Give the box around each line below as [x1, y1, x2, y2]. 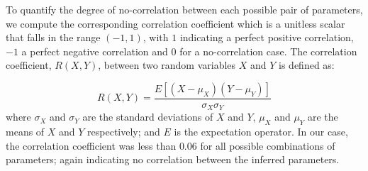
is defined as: [279, 57, 335, 72]
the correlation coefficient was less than [6, 138, 177, 153]
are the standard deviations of [82, 109, 213, 124]
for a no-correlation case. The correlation [179, 43, 357, 58]
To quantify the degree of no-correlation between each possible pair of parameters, [6, 2, 363, 16]
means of [6, 124, 45, 139]
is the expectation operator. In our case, [174, 124, 348, 139]
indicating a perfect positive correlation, [179, 30, 354, 45]
